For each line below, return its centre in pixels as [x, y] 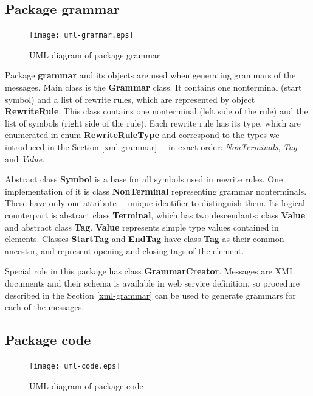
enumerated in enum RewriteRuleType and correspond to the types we [142, 135]
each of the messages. [45, 307]
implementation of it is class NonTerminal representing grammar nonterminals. [156, 191]
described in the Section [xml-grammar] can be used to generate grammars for [150, 295]
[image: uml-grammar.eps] [81, 36]
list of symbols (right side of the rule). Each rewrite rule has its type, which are [153, 123]
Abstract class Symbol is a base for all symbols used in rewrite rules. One [144, 179]
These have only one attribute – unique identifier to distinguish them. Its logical [155, 203]
